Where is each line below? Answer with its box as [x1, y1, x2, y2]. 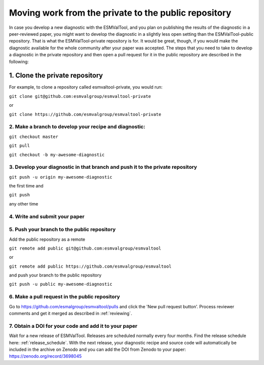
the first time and [9, 183, 44, 189]
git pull [9, 143, 30, 149]
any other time [9, 201, 39, 206]
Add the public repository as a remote [9, 236, 86, 242]
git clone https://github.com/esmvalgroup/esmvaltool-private [9, 112, 161, 117]
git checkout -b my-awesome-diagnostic [9, 152, 105, 158]
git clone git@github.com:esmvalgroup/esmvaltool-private [9, 93, 151, 99]
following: [9, 59, 29, 65]
